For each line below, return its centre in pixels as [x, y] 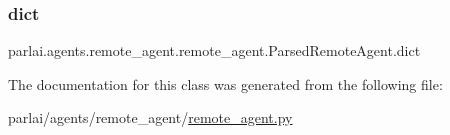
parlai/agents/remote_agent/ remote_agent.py [150, 117]
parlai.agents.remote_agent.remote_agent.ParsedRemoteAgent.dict [214, 50]
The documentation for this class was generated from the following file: [225, 83]
